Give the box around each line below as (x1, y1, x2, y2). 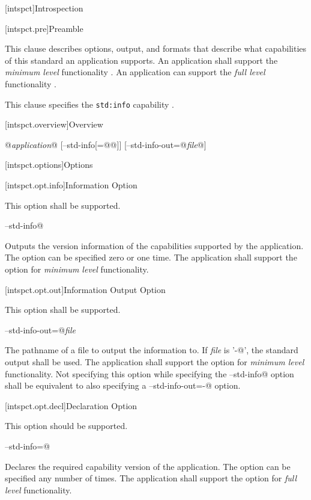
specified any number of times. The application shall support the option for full (5, 472, 297, 484)
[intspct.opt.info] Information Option (5, 179, 137, 191)
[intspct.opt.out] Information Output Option (5, 283, 166, 295)
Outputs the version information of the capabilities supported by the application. (5, 239, 304, 252)
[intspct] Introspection (5, 2, 83, 14)
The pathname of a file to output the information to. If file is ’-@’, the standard (5, 344, 298, 356)
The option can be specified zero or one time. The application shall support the (5, 251, 297, 264)
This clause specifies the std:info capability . (5, 97, 174, 110)
